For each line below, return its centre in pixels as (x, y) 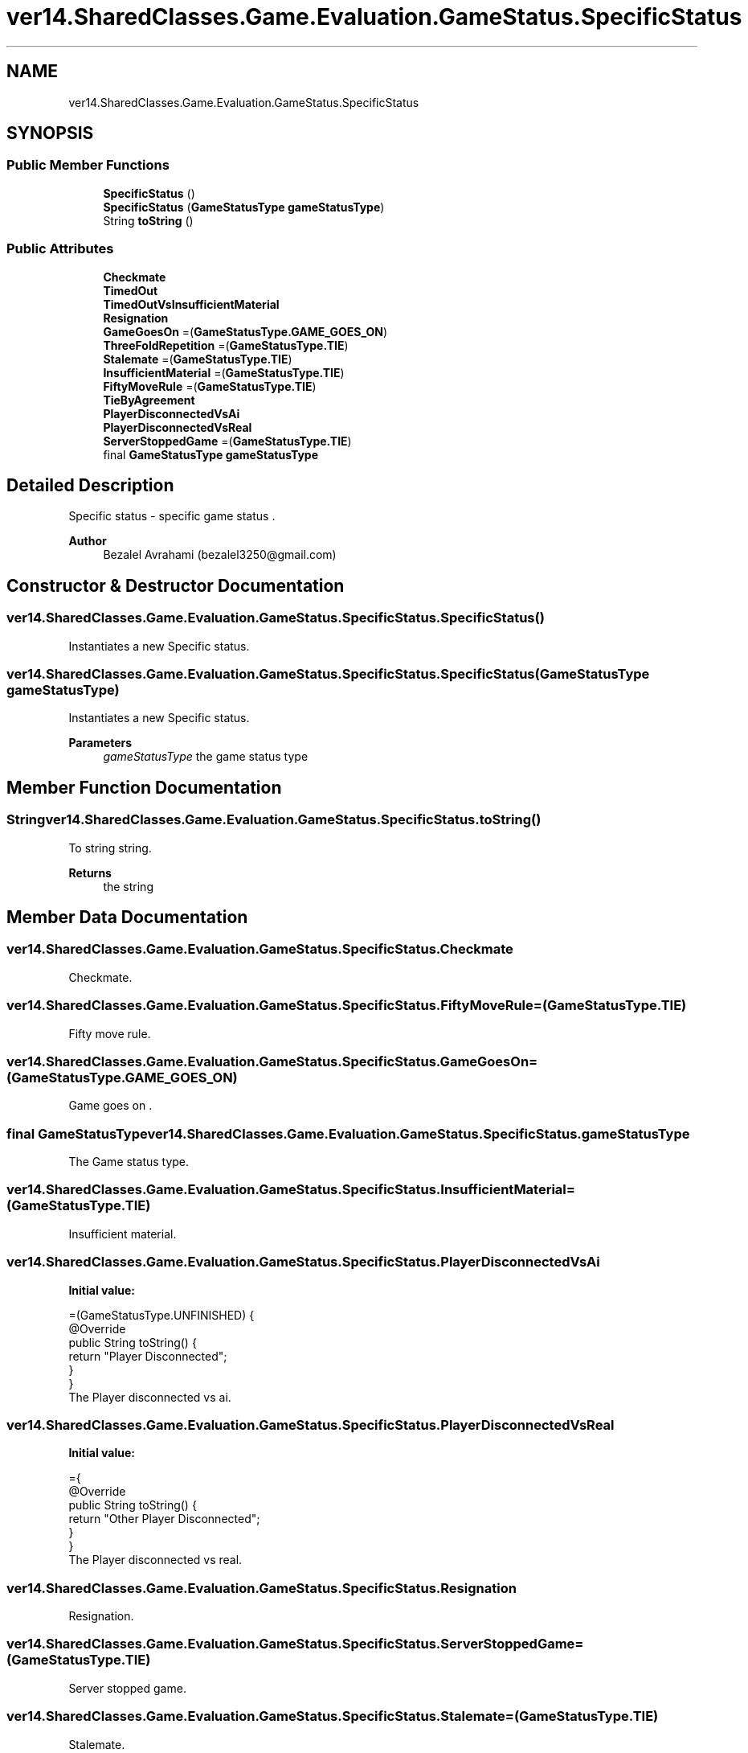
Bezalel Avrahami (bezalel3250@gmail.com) (220, 555)
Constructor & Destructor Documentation (176, 585)
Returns (90, 872)
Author (88, 541)
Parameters (100, 743)
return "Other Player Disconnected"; (164, 1519)
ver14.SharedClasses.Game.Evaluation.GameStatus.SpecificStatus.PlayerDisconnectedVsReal (311, 1425)
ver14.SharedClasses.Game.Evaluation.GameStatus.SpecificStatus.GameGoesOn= (272, 1061)
